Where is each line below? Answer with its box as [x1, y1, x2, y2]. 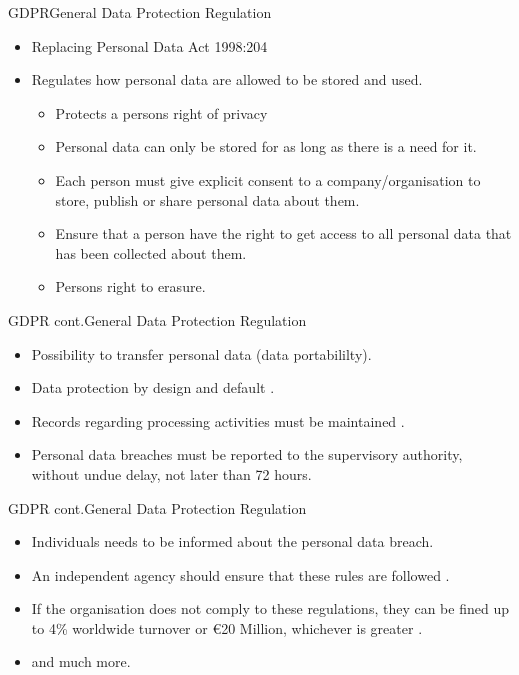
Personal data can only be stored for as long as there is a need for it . [55, 136, 477, 157]
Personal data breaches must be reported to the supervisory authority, [31, 444, 463, 465]
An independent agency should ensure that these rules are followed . [31, 564, 450, 585]
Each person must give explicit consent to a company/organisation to [55, 169, 481, 190]
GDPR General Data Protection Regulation [8, 2, 272, 22]
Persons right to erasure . [55, 276, 206, 297]
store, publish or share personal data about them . [55, 189, 360, 210]
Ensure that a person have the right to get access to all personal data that [55, 223, 512, 244]
